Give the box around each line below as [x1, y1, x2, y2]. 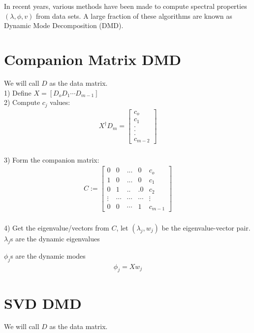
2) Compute [4, 97, 40, 107]
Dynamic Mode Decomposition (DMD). [4, 20, 124, 31]
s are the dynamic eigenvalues [10, 233, 100, 243]
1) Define [4, 87, 32, 98]
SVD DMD [4, 293, 82, 313]
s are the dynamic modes [10, 250, 86, 261]
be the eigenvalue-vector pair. [161, 222, 251, 233]
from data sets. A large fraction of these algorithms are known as [35, 10, 232, 21]
